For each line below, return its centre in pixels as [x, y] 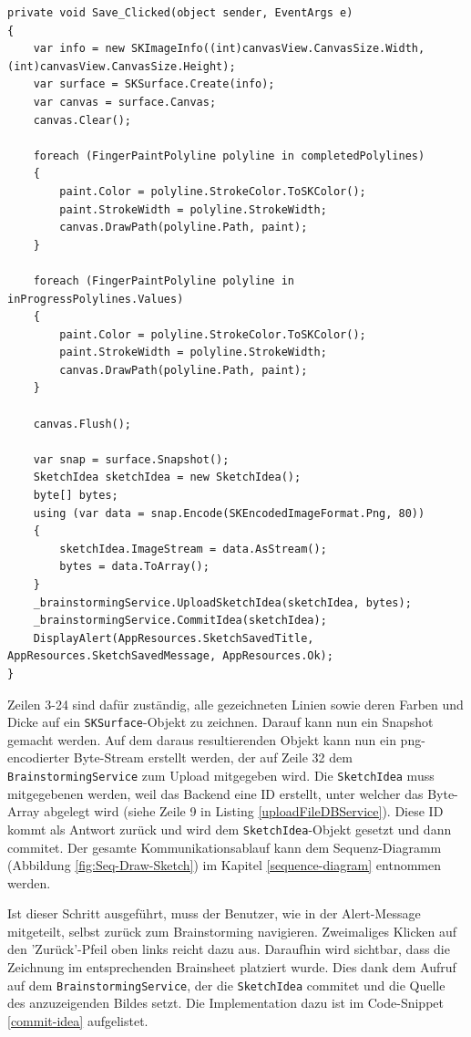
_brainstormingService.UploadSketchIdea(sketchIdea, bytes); [222, 602]
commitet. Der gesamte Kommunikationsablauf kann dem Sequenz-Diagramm [225, 847]
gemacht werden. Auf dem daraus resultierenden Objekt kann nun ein [202, 739]
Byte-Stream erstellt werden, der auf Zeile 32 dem [213, 757]
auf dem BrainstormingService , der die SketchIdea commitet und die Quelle [226, 985]
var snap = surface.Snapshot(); [131, 459]
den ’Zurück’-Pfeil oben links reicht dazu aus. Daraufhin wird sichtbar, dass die [229, 949]
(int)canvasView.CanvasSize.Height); [122, 66]
